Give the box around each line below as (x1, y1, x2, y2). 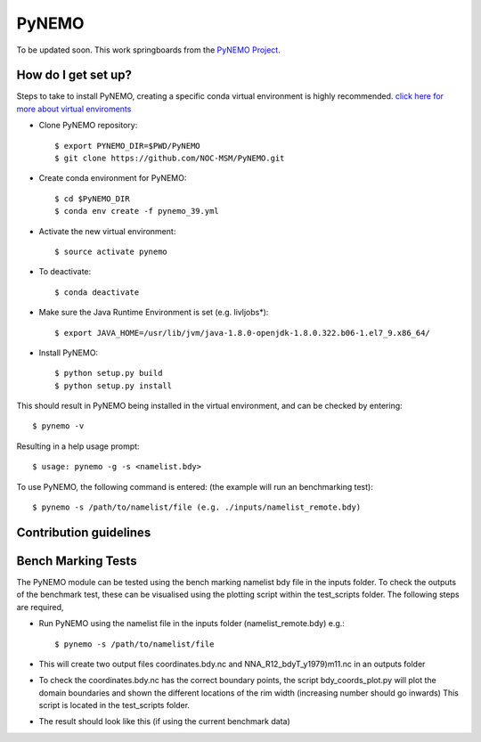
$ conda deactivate (54, 287, 140, 298)
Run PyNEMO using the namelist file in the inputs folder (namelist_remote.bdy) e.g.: (38, 618, 345, 629)
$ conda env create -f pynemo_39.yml (54, 206, 220, 216)
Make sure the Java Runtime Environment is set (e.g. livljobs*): (38, 307, 269, 318)
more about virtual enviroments (16, 103, 132, 114)
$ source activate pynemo (54, 246, 168, 257)
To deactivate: (38, 266, 92, 277)
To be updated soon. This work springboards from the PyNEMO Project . (16, 45, 281, 55)
